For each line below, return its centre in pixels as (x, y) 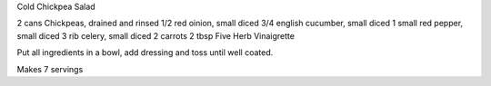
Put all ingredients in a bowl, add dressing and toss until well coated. (145, 53)
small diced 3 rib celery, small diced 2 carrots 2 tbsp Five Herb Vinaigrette (156, 35)
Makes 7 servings (50, 69)
